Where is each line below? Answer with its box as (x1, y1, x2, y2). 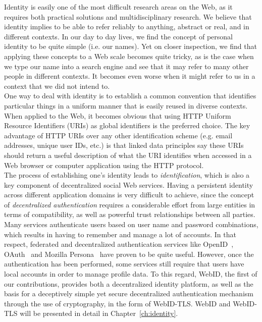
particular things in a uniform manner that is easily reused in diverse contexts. (4, 100, 248, 111)
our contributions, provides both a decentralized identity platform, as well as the (4, 278, 253, 289)
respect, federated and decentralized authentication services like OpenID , (4, 239, 234, 249)
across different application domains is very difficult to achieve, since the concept (4, 189, 254, 200)
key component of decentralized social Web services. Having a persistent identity (4, 179, 253, 190)
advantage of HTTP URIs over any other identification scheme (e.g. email (4, 130, 233, 140)
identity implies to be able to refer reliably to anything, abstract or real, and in (4, 21, 249, 32)
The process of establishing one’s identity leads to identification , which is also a (4, 170, 250, 180)
